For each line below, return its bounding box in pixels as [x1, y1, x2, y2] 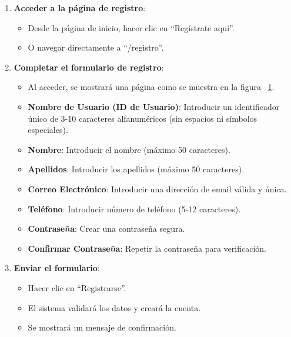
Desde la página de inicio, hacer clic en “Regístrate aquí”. [28, 21, 235, 34]
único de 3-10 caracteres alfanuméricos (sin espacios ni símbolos [28, 112, 257, 124]
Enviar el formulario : [14, 262, 100, 274]
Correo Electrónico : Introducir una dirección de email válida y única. [28, 182, 287, 195]
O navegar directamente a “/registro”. [28, 41, 164, 54]
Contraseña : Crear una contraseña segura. [28, 222, 185, 235]
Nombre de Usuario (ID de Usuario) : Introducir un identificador [28, 100, 280, 112]
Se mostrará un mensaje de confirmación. [28, 321, 176, 333]
